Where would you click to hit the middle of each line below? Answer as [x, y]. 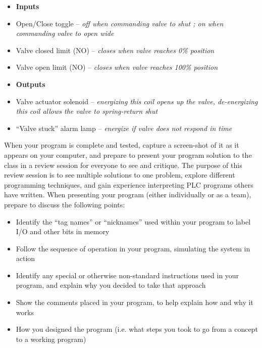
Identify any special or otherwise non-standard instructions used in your [127, 275]
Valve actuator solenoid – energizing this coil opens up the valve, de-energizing [137, 101]
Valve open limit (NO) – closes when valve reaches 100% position [117, 67]
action [25, 258]
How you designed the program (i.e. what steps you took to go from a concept [137, 329]
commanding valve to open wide [65, 33]
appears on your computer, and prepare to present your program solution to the [128, 155]
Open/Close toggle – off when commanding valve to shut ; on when [120, 23]
